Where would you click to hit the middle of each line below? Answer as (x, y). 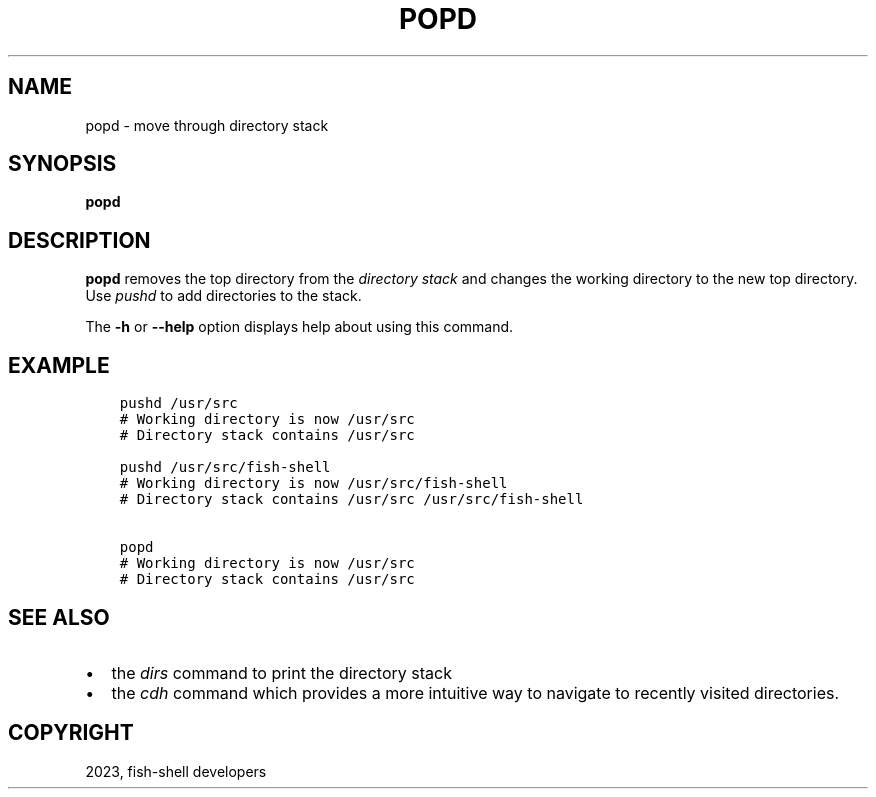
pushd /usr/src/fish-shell (225, 467)
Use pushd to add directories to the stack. (223, 296)
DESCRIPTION (79, 240)
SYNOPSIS (62, 164)
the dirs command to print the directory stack (281, 672)
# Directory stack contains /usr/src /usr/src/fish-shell (351, 499)
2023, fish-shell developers (176, 771)
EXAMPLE (59, 365)
